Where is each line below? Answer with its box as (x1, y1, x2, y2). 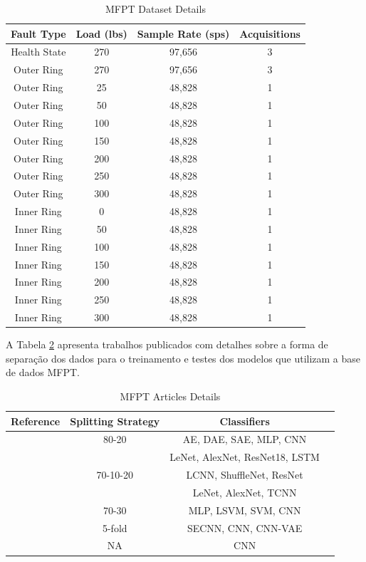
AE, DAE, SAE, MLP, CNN (182, 432, 307, 447)
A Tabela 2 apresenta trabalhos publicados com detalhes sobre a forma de (6, 337, 328, 352)
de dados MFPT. (6, 365, 80, 380)
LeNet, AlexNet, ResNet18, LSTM (169, 449, 320, 464)
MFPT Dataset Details (105, 1, 206, 16)
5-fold (102, 520, 127, 535)
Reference (11, 413, 61, 428)
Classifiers (219, 413, 270, 428)
